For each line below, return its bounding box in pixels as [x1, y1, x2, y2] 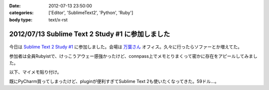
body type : [9, 16, 32, 22]
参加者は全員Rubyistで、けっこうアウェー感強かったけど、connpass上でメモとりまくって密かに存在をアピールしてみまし [9, 53, 258, 59]
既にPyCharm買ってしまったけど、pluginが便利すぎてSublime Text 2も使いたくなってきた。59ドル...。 [9, 78, 219, 84]
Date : [9, 3, 21, 8]
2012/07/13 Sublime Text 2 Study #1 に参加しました [9, 30, 170, 38]
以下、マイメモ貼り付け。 [9, 69, 62, 75]
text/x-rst [48, 16, 68, 22]
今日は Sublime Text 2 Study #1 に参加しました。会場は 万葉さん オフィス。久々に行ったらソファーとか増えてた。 [9, 44, 243, 50]
